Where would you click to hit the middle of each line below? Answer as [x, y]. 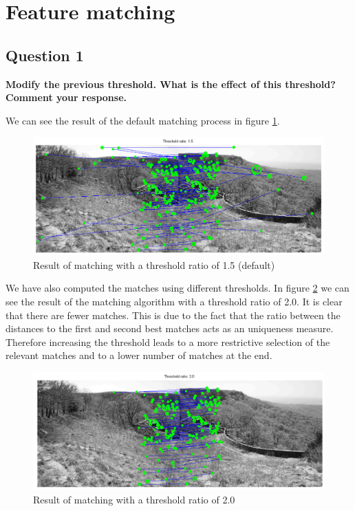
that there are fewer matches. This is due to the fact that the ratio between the [173, 315]
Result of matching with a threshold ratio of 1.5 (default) [154, 264]
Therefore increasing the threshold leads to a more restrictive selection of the [168, 341]
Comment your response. [66, 97]
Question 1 [45, 55]
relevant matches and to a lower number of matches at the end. [139, 355]
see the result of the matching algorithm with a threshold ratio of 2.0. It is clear [174, 301]
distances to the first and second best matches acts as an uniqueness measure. [170, 328]
